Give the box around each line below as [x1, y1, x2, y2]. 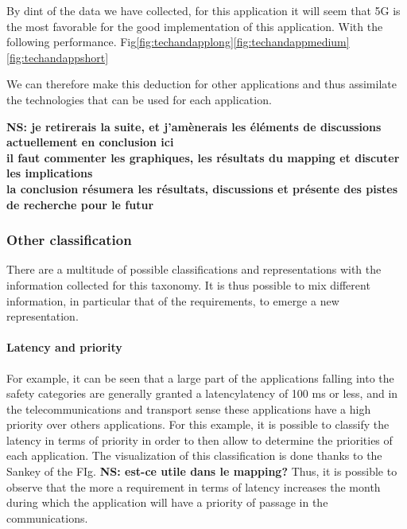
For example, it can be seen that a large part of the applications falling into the [6, 369, 394, 386]
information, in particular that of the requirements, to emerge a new [6, 292, 339, 309]
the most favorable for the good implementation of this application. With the [6, 18, 383, 34]
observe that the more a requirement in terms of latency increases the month [6, 478, 381, 495]
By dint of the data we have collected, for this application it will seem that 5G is [6, 2, 401, 18]
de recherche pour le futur [6, 196, 154, 212]
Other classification [6, 230, 132, 250]
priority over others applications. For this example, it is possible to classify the [6, 416, 390, 433]
